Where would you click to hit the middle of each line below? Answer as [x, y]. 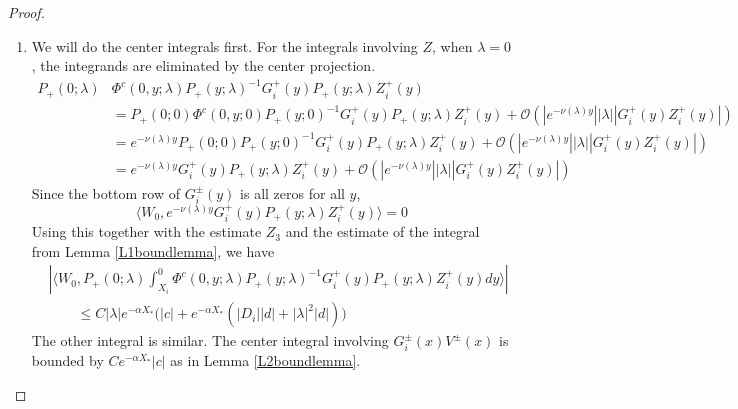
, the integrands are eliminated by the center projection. [203, 65]
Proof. [26, 12]
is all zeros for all [292, 192]
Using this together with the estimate [146, 231]
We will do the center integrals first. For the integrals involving [224, 45]
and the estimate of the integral [382, 231]
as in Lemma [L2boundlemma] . [265, 360]
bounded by [67, 360]
